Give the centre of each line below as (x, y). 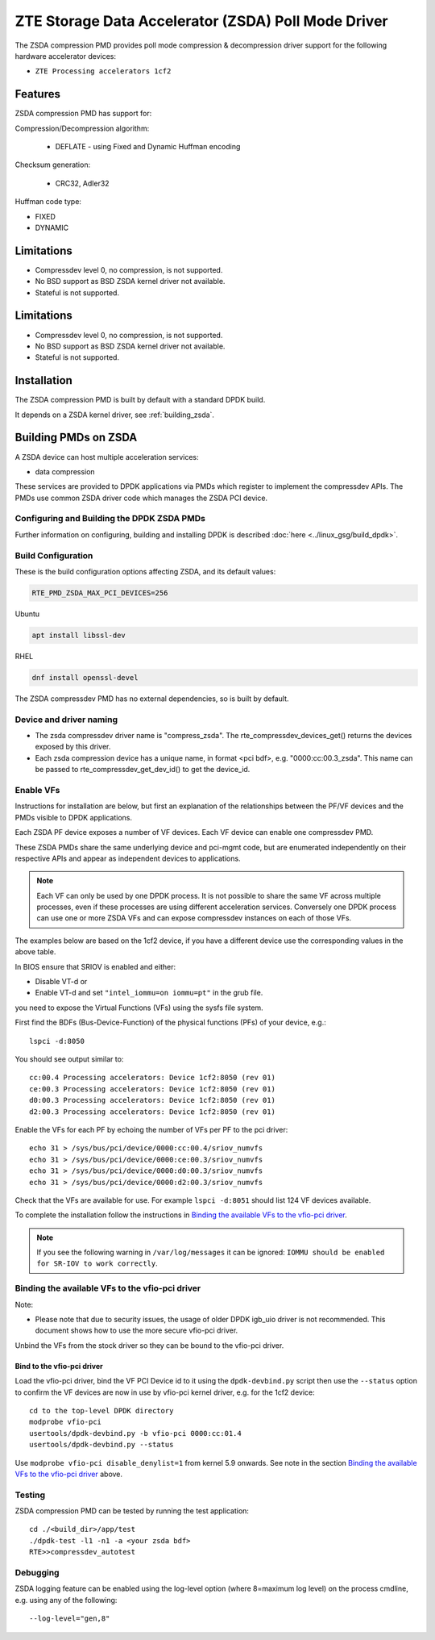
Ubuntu (27, 614)
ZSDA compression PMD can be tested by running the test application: (132, 1511)
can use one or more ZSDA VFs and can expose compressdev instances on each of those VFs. (194, 918)
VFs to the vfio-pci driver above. (69, 1474)
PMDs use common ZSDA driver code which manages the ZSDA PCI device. (141, 498)
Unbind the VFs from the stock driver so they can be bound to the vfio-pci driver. (149, 1345)
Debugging (37, 1572)
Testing (30, 1495)
